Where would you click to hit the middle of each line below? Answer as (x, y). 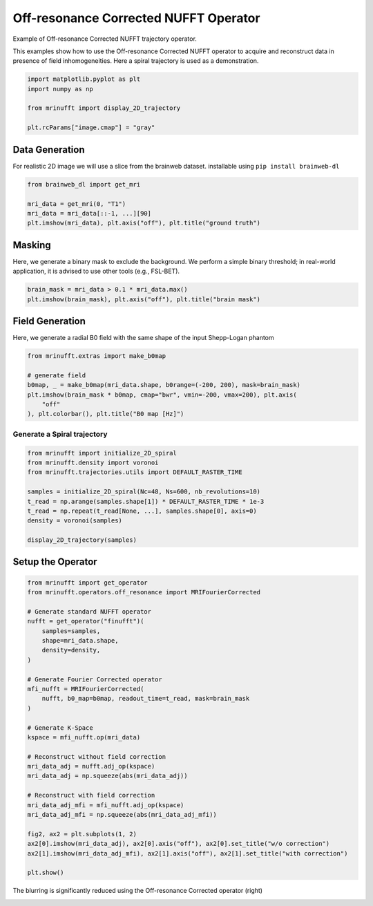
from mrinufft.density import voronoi (93, 462)
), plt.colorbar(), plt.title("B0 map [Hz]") (106, 414)
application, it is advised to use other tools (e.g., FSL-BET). (96, 271)
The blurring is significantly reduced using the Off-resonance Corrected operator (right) (137, 891)
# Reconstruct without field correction (96, 756)
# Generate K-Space (60, 728)
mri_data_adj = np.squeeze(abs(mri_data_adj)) (107, 776)
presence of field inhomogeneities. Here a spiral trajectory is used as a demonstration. (136, 61)
